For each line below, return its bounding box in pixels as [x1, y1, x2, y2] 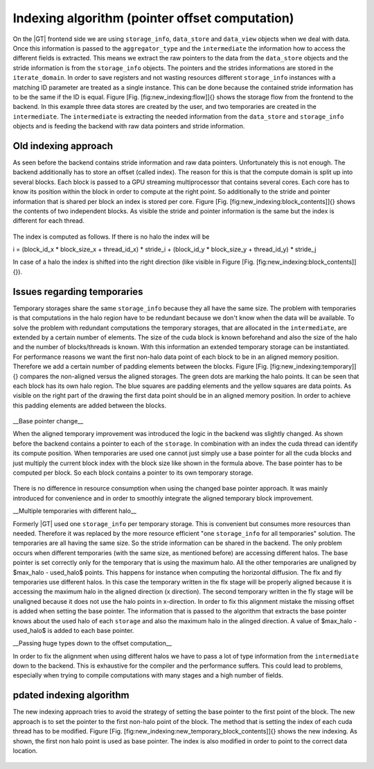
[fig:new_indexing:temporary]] [269, 362, 357, 371]
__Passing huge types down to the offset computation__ [12, 639, 172, 648]
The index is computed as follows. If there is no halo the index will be [12, 233, 210, 241]
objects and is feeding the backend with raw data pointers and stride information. [12, 122, 245, 130]
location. [12, 746, 38, 754]
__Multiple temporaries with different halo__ [12, 507, 136, 515]
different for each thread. [12, 217, 84, 225]
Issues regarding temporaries [12, 285, 143, 298]
